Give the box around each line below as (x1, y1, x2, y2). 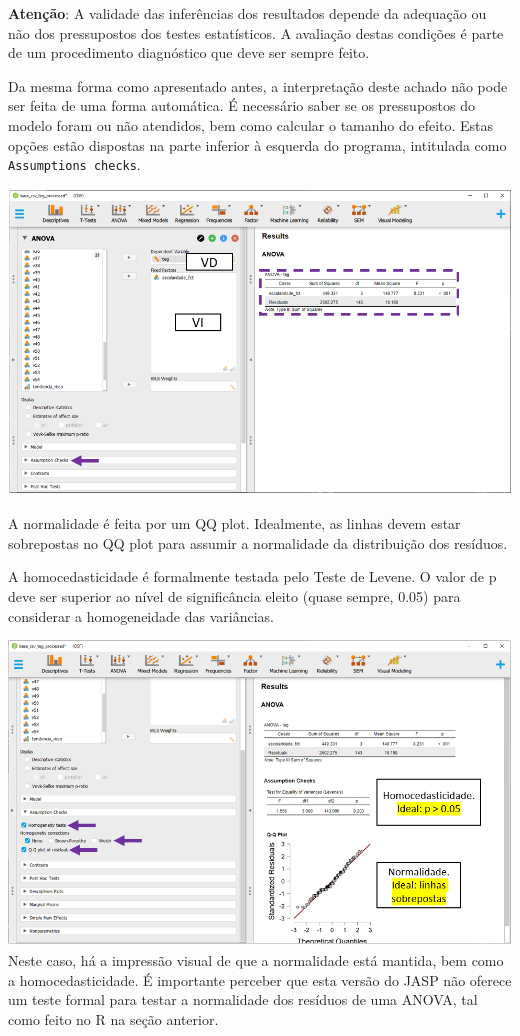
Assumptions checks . (8, 154, 141, 175)
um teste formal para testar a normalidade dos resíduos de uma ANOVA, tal (8, 989, 478, 1010)
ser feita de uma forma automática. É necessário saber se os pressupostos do (8, 95, 475, 116)
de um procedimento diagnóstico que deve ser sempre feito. (8, 42, 370, 63)
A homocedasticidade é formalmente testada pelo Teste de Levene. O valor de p (8, 566, 497, 587)
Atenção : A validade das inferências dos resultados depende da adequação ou (8, 3, 487, 23)
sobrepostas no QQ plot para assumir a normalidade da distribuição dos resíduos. (8, 532, 508, 553)
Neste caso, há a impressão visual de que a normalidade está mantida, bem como (8, 950, 504, 971)
